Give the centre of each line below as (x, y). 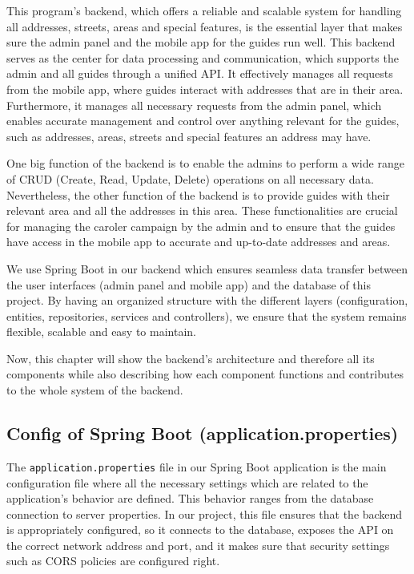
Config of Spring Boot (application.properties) (203, 433)
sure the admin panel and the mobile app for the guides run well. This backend (201, 42)
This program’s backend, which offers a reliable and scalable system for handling (204, 10)
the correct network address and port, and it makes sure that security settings (198, 545)
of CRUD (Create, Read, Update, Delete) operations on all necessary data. (190, 178)
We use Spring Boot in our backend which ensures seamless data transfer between (207, 268)
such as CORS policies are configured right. (113, 561)
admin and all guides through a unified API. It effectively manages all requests (200, 73)
